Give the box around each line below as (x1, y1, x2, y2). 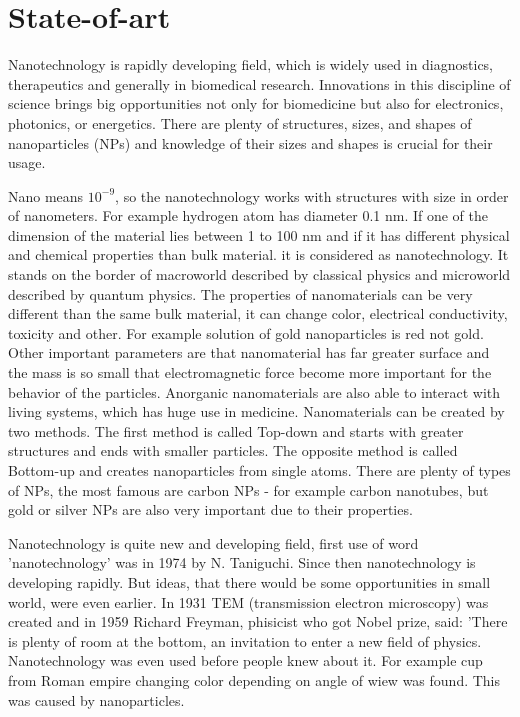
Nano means (8, 185, 84, 206)
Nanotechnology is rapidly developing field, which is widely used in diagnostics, (8, 54, 494, 75)
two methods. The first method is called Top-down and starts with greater (8, 420, 464, 441)
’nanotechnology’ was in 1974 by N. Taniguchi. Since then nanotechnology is (8, 552, 476, 573)
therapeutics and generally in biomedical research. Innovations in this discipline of (8, 73, 511, 94)
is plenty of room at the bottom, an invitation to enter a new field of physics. (8, 630, 482, 651)
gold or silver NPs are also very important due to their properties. (8, 499, 413, 520)
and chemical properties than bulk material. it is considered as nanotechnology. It (8, 244, 509, 265)
